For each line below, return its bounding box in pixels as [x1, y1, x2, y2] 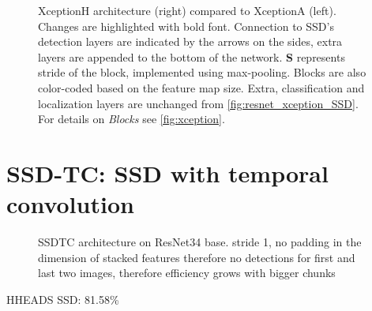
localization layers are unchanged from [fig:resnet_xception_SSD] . [38, 95, 359, 111]
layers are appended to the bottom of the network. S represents [38, 48, 345, 65]
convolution [6, 188, 134, 220]
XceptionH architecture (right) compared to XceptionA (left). [38, 2, 336, 18]
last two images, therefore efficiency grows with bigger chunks [38, 264, 336, 281]
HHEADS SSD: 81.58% [6, 290, 119, 307]
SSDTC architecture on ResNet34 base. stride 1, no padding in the [38, 234, 362, 250]
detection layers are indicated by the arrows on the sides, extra [38, 33, 343, 50]
